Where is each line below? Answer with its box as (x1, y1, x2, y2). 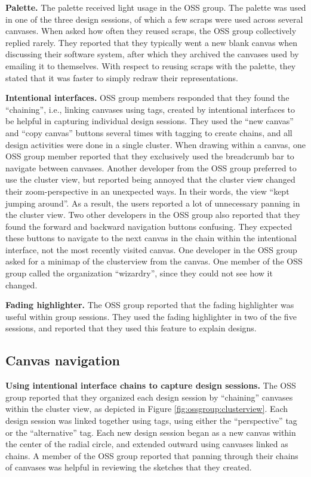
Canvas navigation (5, 351, 120, 370)
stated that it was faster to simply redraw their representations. (5, 71, 238, 84)
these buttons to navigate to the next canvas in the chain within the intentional (5, 232, 297, 244)
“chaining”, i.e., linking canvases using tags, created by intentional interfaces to (5, 103, 295, 115)
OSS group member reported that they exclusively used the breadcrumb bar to (5, 150, 294, 162)
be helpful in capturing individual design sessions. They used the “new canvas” (5, 115, 294, 127)
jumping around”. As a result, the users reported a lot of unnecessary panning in (5, 196, 300, 209)
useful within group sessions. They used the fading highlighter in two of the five (5, 310, 297, 322)
